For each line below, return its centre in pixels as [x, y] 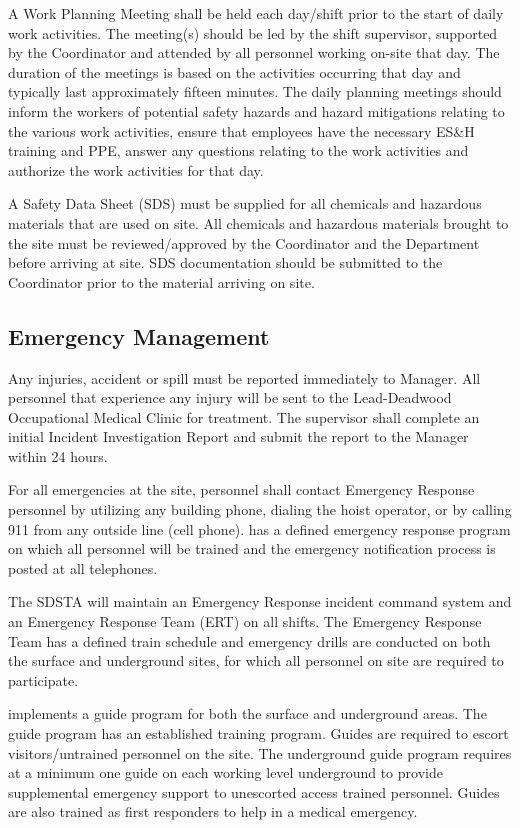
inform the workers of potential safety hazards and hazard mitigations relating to [256, 110]
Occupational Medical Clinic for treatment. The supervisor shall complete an [244, 416]
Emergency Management [139, 335]
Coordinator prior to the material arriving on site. [161, 281]
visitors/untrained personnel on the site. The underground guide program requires [260, 752]
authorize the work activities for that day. [136, 169]
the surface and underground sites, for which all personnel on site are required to [256, 660]
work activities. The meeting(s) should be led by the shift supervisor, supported [253, 32]
